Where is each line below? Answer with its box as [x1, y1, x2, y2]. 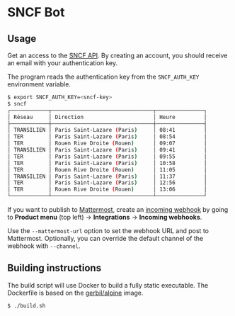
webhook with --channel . [7, 242, 81, 250]
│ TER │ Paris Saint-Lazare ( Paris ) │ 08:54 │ [7, 133, 207, 140]
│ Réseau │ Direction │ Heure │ [7, 113, 207, 120]
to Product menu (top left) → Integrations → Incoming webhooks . [7, 213, 202, 221]
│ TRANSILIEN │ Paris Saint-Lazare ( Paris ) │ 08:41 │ [7, 127, 207, 134]
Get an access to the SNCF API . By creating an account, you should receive [7, 51, 228, 60]
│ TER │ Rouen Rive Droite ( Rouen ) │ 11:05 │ [7, 166, 207, 174]
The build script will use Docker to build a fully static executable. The [7, 281, 209, 289]
